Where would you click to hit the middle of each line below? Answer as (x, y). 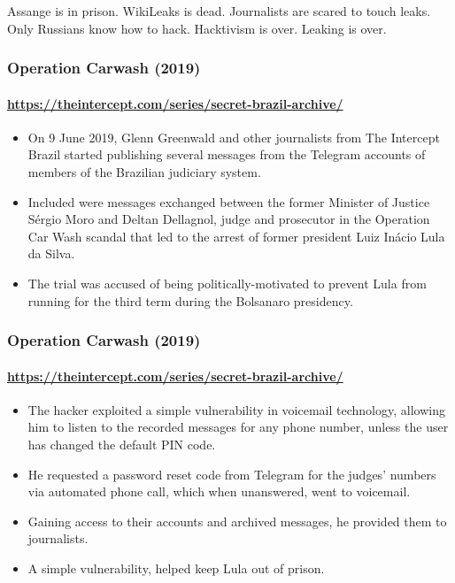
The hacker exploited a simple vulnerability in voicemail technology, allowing (236, 409)
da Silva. (51, 253)
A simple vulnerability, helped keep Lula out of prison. (176, 568)
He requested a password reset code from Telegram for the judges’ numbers (232, 474)
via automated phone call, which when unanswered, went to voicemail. (219, 491)
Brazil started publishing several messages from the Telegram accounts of (227, 154)
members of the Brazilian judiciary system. (144, 172)
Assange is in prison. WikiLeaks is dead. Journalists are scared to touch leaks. (219, 11)
